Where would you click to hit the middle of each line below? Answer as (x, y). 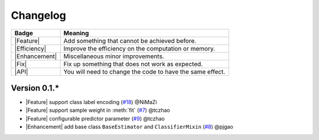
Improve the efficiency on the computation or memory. (139, 48)
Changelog (38, 15)
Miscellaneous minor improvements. (114, 56)
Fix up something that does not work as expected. (133, 64)
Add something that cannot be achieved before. (130, 41)
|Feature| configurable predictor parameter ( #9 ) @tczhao (95, 118)
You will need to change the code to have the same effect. (144, 72)
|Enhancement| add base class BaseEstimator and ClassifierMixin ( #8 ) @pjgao (129, 127)
